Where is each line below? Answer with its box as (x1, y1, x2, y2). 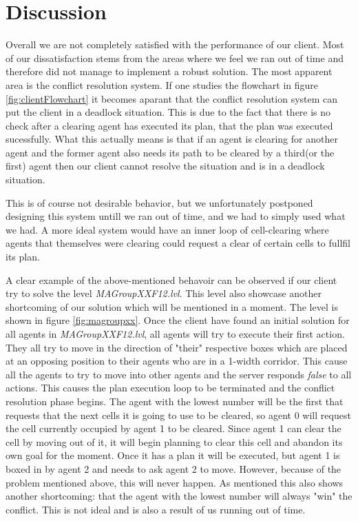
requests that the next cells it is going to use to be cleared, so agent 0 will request (6, 407, 351, 422)
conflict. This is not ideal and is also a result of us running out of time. (6, 502, 306, 516)
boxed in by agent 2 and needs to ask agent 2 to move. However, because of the (6, 461, 341, 476)
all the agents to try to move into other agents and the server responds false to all (6, 367, 352, 381)
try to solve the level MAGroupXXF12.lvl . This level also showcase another (6, 286, 322, 300)
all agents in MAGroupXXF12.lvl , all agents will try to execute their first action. (6, 327, 345, 340)
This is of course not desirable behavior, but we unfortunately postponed (6, 195, 313, 210)
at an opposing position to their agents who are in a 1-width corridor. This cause (6, 354, 348, 368)
